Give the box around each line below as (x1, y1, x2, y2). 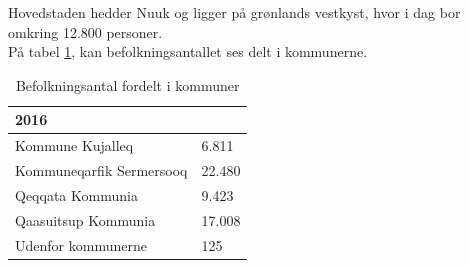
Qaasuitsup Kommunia (15, 209, 156, 230)
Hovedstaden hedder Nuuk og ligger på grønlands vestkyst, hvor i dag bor (8, 2, 461, 22)
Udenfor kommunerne (15, 234, 147, 255)
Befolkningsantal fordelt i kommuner (15, 74, 240, 95)
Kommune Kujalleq (15, 135, 134, 156)
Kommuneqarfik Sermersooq (15, 160, 188, 181)
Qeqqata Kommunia (15, 184, 138, 205)
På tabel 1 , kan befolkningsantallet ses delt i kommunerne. (8, 41, 368, 62)
